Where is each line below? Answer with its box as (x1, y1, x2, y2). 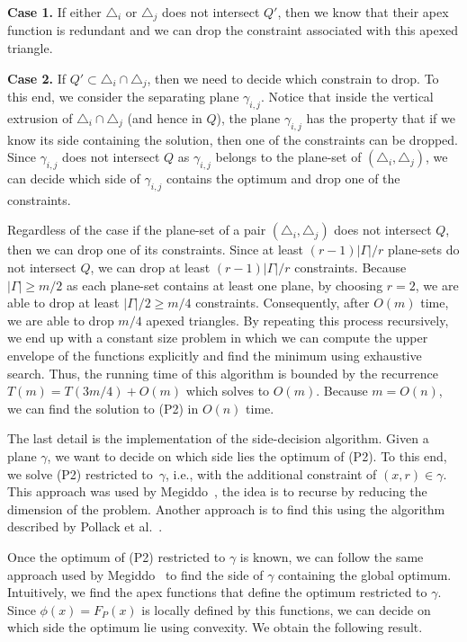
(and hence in (127, 108, 202, 127)
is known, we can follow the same (239, 547, 424, 566)
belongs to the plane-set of (215, 147, 362, 166)
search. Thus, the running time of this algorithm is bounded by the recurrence (7, 363, 438, 382)
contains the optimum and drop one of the (166, 169, 400, 188)
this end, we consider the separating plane (7, 87, 239, 106)
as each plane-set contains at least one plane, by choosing (67, 275, 383, 294)
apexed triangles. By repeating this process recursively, (146, 310, 449, 329)
